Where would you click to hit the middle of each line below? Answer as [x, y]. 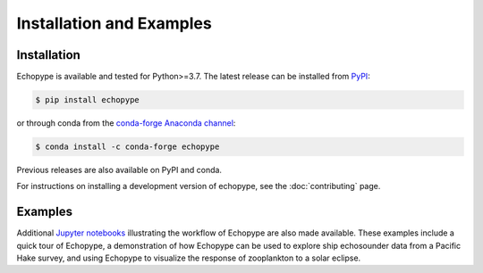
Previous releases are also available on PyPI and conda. [119, 170]
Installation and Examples [114, 23]
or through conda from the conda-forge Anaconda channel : [126, 123]
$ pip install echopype [88, 100]
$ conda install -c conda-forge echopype [127, 147]
